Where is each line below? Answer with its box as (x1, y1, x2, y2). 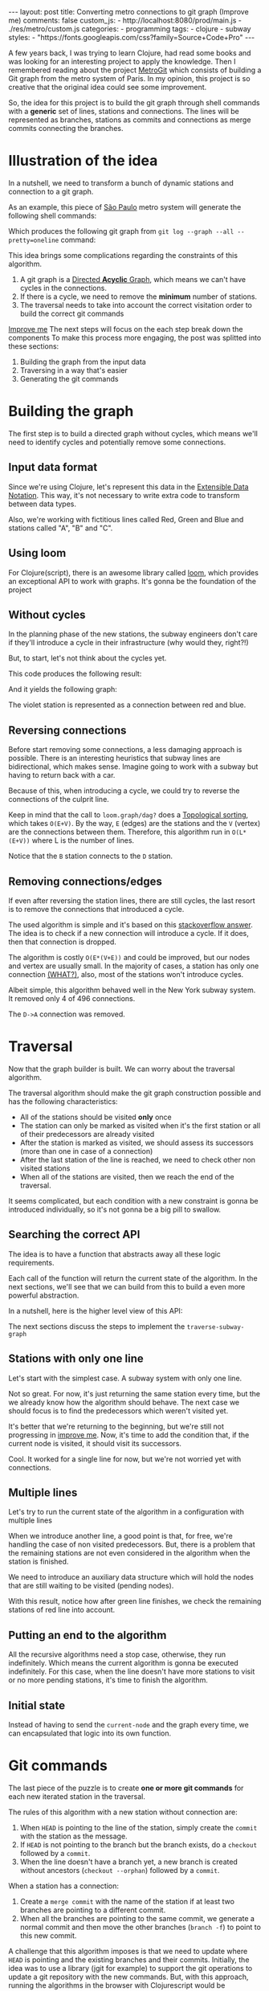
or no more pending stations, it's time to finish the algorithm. (8, 1675, 209, 1685)
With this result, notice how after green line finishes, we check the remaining (8, 1596, 262, 1606)
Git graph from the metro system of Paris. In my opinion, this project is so (8, 74, 251, 83)
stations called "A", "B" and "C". (8, 523, 113, 533)
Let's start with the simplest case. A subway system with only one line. (8, 1373, 243, 1383)
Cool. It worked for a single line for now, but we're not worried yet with (8, 1453, 242, 1464)
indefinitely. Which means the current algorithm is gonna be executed (8, 1658, 238, 1668)
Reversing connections (8, 723, 127, 737)
